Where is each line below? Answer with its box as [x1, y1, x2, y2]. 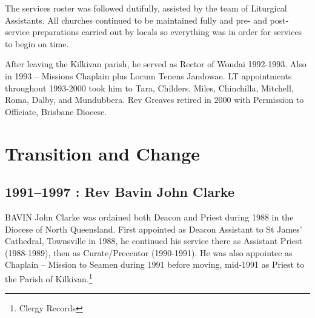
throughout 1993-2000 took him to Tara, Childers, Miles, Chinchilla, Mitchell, [5, 81, 294, 94]
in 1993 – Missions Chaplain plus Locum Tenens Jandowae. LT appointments [5, 69, 292, 82]
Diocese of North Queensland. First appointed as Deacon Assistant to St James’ [5, 222, 302, 235]
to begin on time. [5, 37, 69, 50]
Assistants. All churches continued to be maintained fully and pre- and [5, 13, 267, 26]
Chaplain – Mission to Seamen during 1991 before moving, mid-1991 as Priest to [5, 258, 305, 271]
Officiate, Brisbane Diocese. [5, 105, 107, 118]
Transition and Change [5, 141, 201, 165]
